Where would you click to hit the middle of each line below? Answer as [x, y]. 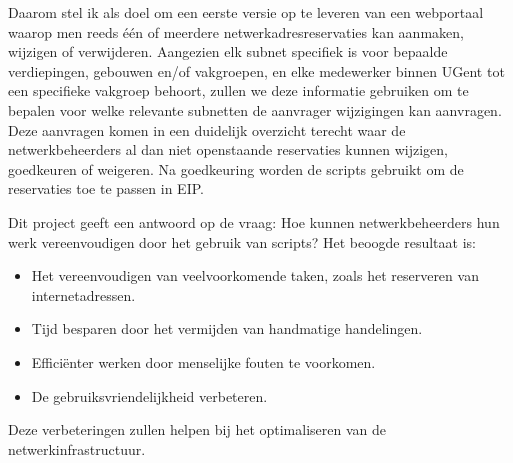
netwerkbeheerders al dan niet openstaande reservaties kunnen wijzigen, [228, 149]
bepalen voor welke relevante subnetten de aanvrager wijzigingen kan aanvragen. [255, 109]
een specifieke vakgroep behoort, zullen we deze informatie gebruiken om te [238, 90]
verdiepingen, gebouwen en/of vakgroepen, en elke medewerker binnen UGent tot [256, 70]
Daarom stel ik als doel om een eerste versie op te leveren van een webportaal [246, 12]
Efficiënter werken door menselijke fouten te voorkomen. [203, 361]
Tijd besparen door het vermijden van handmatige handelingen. [227, 328]
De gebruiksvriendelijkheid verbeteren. [149, 395]
